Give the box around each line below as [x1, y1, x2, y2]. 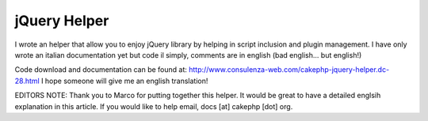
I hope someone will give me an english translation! [40, 76, 208, 85]
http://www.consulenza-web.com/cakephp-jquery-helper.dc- [189, 65, 390, 74]
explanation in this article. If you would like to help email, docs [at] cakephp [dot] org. [14, 101, 293, 111]
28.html [14, 76, 40, 85]
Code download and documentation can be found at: [14, 65, 188, 74]
